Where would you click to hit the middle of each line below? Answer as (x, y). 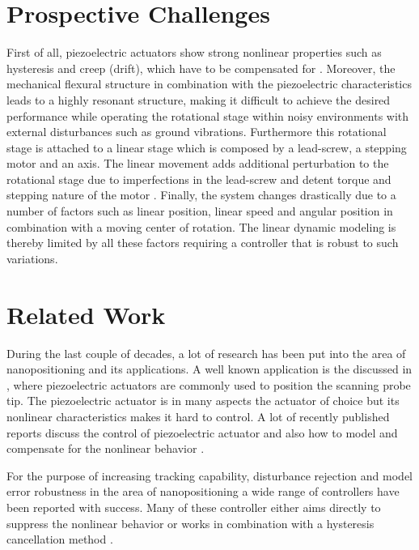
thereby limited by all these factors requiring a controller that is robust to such (203, 243)
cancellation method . (60, 539)
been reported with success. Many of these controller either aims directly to (194, 507)
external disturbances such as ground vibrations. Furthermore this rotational (197, 132)
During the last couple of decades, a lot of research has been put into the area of (206, 353)
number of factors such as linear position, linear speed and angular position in (200, 211)
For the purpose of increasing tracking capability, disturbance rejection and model (209, 475)
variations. (32, 258)
